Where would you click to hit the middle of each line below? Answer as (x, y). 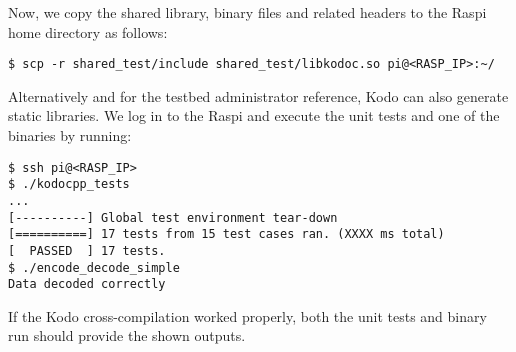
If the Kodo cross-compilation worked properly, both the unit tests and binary (247, 315)
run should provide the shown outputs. (127, 335)
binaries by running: (70, 135)
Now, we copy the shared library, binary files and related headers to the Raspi (247, 12)
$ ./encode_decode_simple (94, 267)
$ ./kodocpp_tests (69, 184)
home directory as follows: (88, 31)
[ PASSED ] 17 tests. (87, 250)
